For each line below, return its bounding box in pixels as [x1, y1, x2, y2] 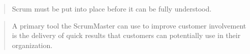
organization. [12, 39, 53, 50]
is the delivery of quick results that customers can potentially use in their [12, 30, 241, 40]
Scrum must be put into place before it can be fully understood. [12, 3, 212, 13]
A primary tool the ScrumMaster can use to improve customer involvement [12, 20, 246, 30]
